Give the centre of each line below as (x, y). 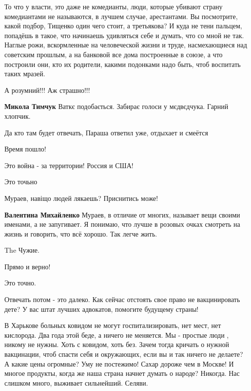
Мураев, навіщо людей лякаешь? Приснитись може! (81, 198)
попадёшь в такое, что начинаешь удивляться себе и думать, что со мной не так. (124, 35)
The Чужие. (22, 250)
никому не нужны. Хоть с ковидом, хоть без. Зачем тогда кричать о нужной (117, 344)
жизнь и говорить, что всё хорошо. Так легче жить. (81, 233)
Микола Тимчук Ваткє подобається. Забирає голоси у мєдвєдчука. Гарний (116, 106)
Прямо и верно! (28, 266)
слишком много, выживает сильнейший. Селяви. (76, 382)
